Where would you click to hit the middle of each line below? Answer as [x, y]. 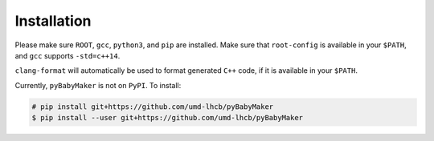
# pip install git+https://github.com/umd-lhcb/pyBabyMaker [153, 107]
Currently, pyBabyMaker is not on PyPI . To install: [98, 85]
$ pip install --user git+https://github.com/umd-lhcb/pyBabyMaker [168, 118]
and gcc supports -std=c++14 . [68, 55]
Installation [53, 21]
